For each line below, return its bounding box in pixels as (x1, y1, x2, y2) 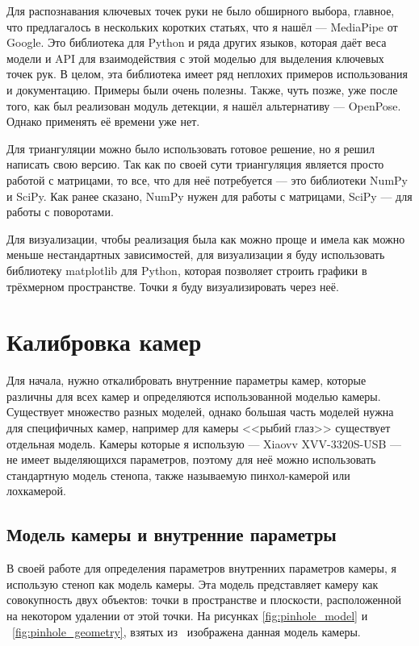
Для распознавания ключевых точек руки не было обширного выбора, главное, (6, 2, 395, 19)
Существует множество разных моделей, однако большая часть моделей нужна (6, 403, 394, 420)
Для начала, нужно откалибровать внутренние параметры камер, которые (6, 372, 367, 389)
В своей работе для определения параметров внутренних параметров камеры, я (6, 560, 396, 577)
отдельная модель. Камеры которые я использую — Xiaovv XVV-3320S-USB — (6, 435, 402, 452)
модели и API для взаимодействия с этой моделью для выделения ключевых (6, 49, 384, 66)
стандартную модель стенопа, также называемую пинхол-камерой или (6, 466, 350, 483)
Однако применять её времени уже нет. (6, 113, 200, 130)
